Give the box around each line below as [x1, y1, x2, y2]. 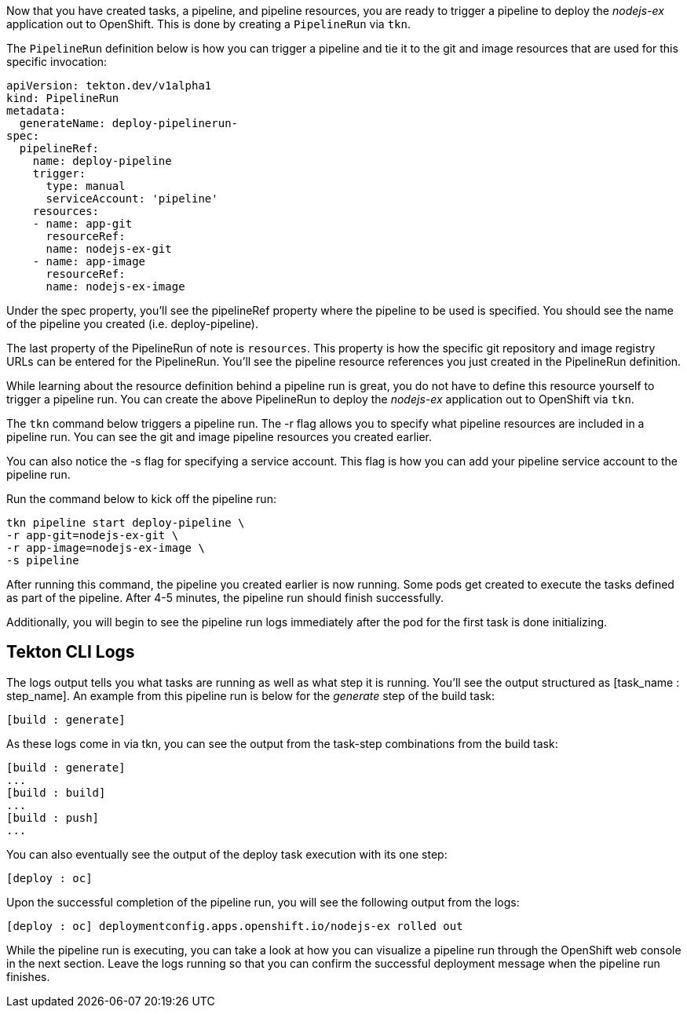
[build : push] [6, 811, 100, 824]
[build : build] [6, 786, 106, 799]
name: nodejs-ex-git [46, 243, 172, 255]
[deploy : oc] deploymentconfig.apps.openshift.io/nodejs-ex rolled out [6, 919, 463, 932]
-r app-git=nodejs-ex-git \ [6, 529, 179, 542]
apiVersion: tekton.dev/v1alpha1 [6, 79, 212, 92]
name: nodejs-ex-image [46, 280, 185, 293]
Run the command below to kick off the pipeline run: [6, 492, 276, 505]
